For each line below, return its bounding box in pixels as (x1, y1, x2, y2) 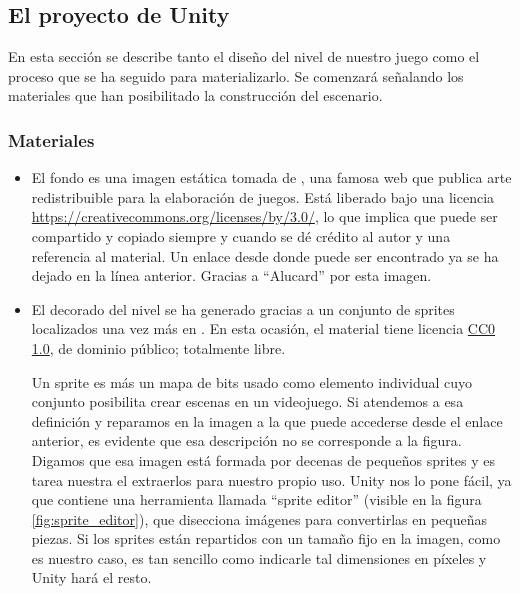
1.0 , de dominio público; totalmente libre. (31, 337, 286, 358)
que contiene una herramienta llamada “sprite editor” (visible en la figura (31, 489, 482, 510)
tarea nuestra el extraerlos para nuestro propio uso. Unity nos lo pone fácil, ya (31, 469, 512, 490)
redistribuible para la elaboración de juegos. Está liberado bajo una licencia (31, 186, 495, 207)
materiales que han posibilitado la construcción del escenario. (8, 85, 383, 106)
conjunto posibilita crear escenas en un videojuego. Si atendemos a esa (31, 391, 464, 412)
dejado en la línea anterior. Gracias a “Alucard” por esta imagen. (31, 265, 432, 286)
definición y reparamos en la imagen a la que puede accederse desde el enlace (31, 410, 503, 431)
